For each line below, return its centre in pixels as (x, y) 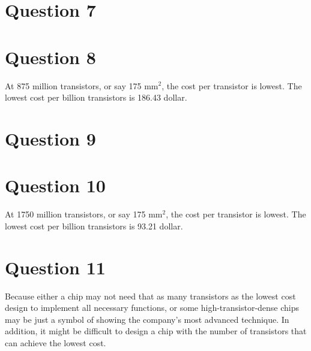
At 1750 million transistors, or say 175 (75, 214)
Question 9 (50, 138)
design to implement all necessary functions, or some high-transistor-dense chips (152, 308)
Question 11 (55, 267)
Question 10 (55, 185)
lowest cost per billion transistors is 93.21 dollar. (94, 226)
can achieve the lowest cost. (56, 342)
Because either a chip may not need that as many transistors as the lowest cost (150, 296)
